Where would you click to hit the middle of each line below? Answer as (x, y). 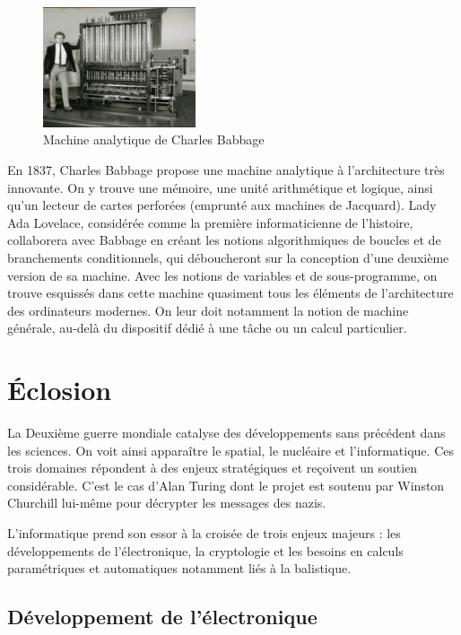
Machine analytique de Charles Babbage (154, 139)
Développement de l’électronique (162, 617)
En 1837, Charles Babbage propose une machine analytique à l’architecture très (226, 169)
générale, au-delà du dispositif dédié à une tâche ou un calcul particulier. (207, 328)
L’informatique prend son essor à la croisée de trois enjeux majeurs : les (204, 533)
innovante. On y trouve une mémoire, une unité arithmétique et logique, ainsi (220, 187)
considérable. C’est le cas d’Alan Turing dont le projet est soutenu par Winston (226, 485)
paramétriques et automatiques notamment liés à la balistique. (179, 568)
